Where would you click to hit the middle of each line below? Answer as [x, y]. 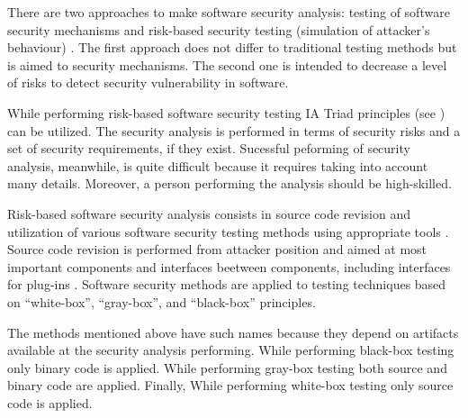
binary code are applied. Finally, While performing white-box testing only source [230, 385]
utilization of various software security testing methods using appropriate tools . [228, 231]
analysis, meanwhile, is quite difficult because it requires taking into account [218, 165]
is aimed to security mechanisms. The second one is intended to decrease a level [227, 64]
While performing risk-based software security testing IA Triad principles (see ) [226, 112]
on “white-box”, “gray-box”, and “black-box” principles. [162, 301]
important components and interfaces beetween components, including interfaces [229, 266]
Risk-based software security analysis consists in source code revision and [209, 213]
